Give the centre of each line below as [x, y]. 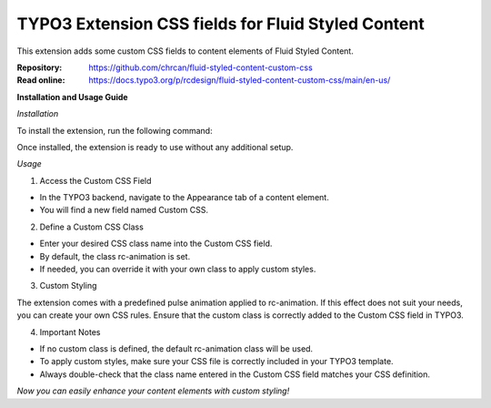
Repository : [40, 67]
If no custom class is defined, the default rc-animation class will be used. [176, 348]
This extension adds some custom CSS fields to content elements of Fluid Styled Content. [185, 51]
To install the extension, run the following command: [115, 130]
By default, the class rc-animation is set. [115, 256]
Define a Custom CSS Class [92, 227]
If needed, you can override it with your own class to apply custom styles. [178, 270]
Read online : [41, 80]
